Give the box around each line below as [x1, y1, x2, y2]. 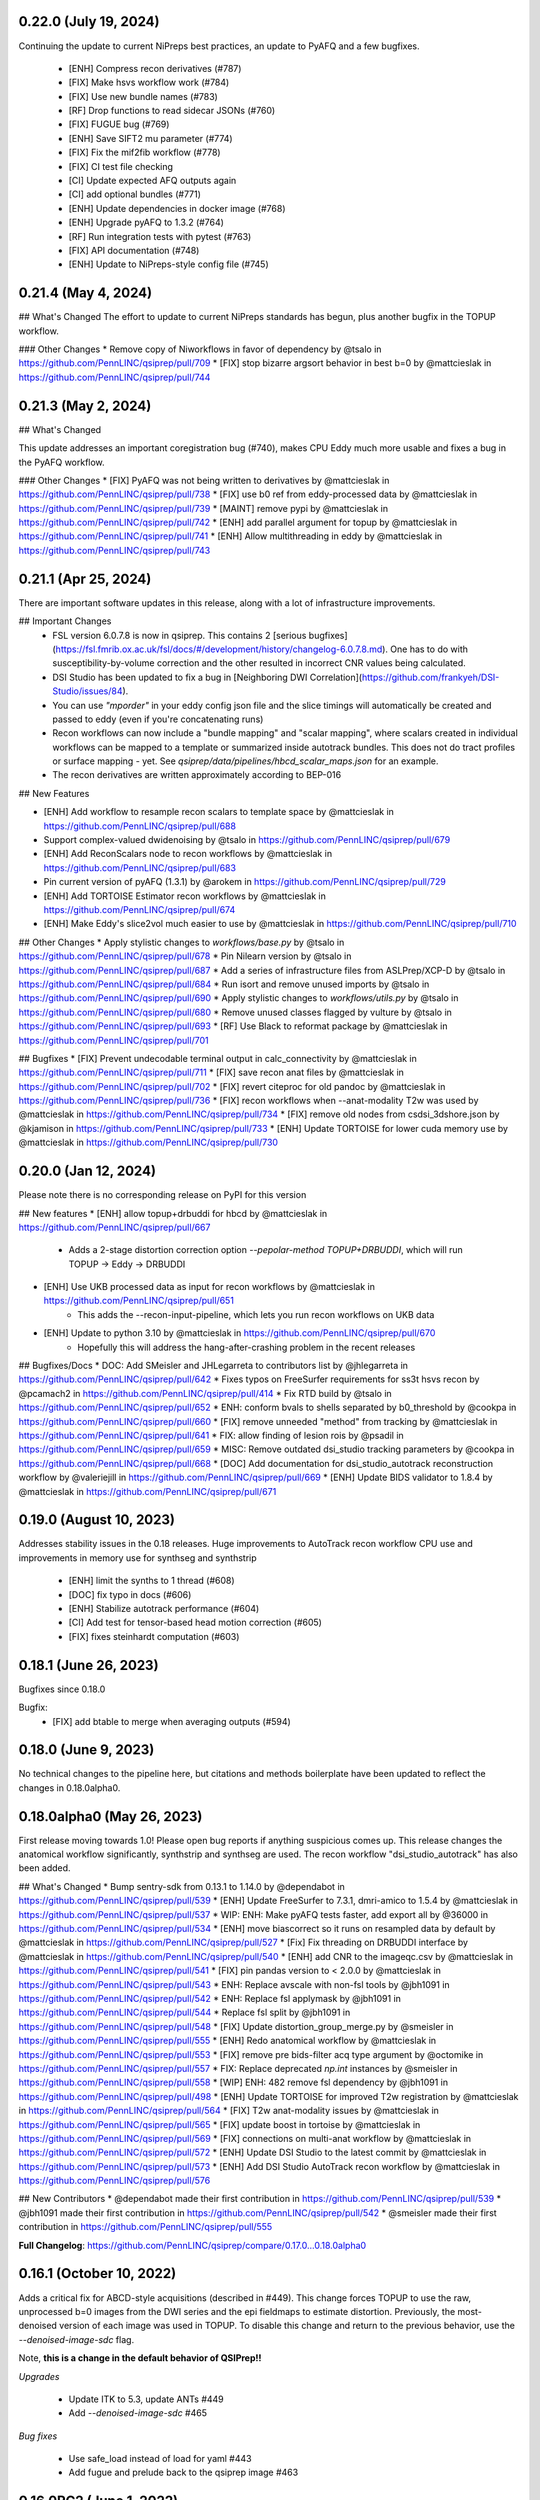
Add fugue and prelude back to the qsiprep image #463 [68, 2466, 299, 2479]
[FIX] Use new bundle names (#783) [68, 90, 219, 102]
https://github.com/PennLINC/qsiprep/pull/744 [18, 371, 211, 383]
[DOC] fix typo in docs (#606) [68, 1588, 192, 1600]
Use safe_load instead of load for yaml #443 [68, 2453, 252, 2465]
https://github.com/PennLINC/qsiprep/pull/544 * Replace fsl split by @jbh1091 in [18, 2006, 351, 2019]
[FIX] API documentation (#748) [68, 244, 200, 256]
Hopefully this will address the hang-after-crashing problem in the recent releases [77, 1341, 416, 1353]
